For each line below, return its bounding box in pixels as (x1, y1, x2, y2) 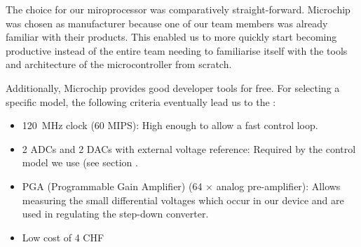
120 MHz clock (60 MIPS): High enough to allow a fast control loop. (22, 118, 318, 133)
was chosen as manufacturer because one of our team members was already (6, 15, 328, 30)
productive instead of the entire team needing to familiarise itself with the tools (6, 43, 348, 58)
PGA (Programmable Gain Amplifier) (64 (22, 178, 203, 193)
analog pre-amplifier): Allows (216, 178, 341, 193)
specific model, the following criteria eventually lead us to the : (6, 94, 276, 109)
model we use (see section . (22, 155, 138, 170)
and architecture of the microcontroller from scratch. (6, 57, 232, 72)
